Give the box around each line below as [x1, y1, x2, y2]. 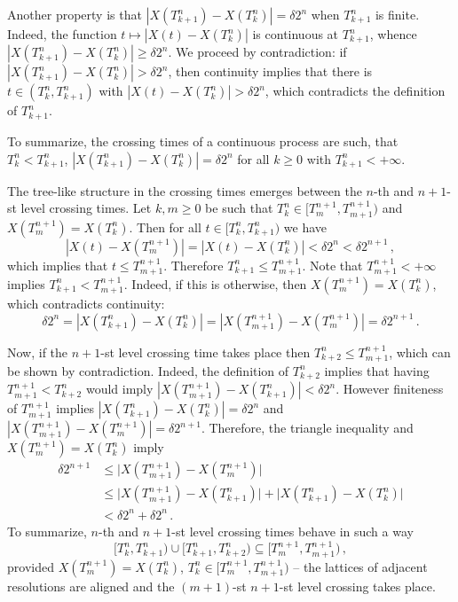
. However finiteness [336, 379, 444, 398]
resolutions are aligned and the [7, 576, 175, 595]
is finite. [375, 5, 420, 23]
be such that [205, 199, 273, 217]
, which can [389, 342, 451, 361]
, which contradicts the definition [265, 82, 446, 100]
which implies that [7, 255, 108, 274]
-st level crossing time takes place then [100, 342, 311, 361]
